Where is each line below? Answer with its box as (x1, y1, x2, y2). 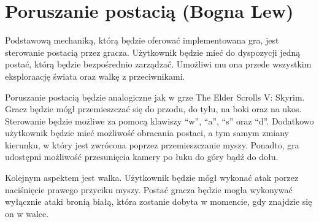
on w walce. (5, 207, 49, 220)
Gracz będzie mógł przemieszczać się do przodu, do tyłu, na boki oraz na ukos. (5, 102, 302, 115)
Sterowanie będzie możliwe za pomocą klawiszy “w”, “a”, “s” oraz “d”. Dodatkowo (5, 114, 314, 127)
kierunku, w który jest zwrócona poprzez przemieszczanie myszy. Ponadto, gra (5, 138, 299, 151)
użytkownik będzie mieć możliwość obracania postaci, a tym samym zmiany (5, 126, 289, 139)
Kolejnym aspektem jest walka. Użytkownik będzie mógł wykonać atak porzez (5, 171, 299, 184)
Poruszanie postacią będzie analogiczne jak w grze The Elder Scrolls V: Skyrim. (5, 90, 305, 103)
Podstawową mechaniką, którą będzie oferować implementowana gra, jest (5, 34, 279, 47)
